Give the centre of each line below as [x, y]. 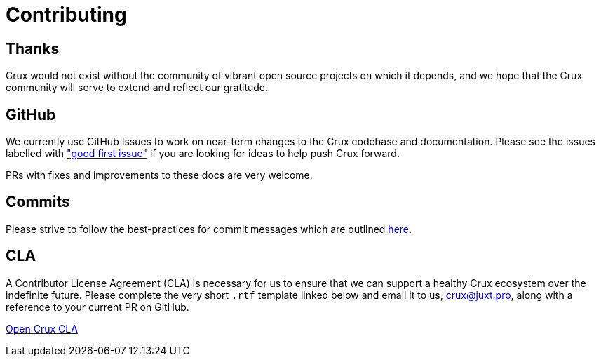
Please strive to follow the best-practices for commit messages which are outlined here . [209, 229]
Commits [38, 202]
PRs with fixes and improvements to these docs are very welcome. [159, 175]
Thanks [33, 48]
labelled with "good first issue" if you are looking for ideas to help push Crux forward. [203, 154]
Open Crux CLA [42, 328]
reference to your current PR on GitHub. [97, 307]
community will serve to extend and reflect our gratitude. [137, 88]
